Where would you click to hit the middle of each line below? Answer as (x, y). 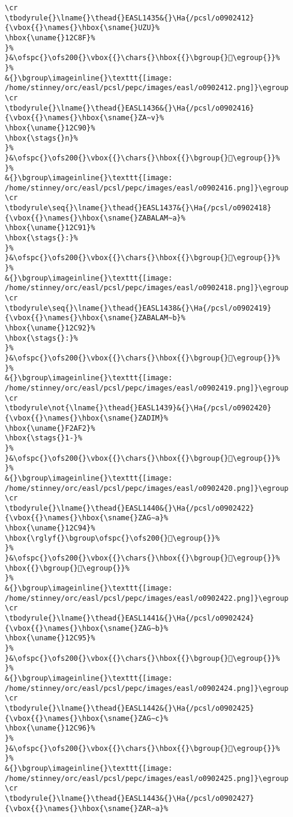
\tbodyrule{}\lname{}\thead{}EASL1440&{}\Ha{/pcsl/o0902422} (130, 508)
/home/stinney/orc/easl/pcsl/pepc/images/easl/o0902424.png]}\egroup (147, 688)
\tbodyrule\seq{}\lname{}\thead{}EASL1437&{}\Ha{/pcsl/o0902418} (138, 208)
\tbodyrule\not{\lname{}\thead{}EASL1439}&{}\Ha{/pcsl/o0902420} (138, 408)
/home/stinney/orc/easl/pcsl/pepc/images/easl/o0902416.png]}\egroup (147, 188)
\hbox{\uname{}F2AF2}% (50, 428)
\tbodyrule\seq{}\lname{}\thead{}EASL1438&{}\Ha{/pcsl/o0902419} (138, 308)
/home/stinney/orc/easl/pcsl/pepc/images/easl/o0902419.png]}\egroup (147, 388)
